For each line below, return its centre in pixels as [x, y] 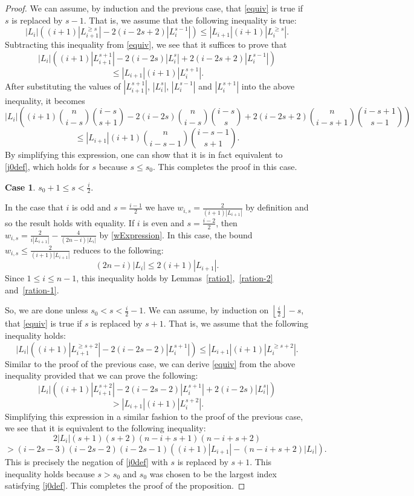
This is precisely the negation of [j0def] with [86, 461]
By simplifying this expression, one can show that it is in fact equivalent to [144, 155]
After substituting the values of [63, 86]
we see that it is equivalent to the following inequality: [105, 428]
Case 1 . [20, 187]
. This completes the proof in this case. [225, 166]
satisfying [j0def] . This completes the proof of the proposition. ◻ [125, 485]
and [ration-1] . [32, 289]
